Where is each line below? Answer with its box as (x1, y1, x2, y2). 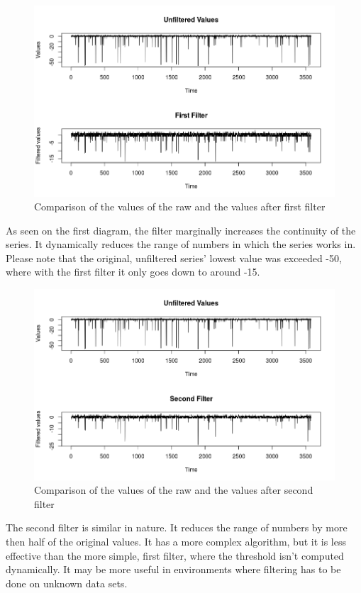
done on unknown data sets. (6, 575, 128, 590)
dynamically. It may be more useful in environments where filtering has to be (6, 562, 341, 577)
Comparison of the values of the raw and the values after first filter (34, 199, 326, 214)
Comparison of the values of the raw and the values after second (34, 482, 313, 497)
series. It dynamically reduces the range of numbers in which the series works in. (6, 237, 356, 252)
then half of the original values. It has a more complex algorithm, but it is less (6, 533, 346, 548)
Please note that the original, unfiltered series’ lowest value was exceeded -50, (6, 250, 342, 265)
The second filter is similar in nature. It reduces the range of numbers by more (6, 520, 348, 535)
